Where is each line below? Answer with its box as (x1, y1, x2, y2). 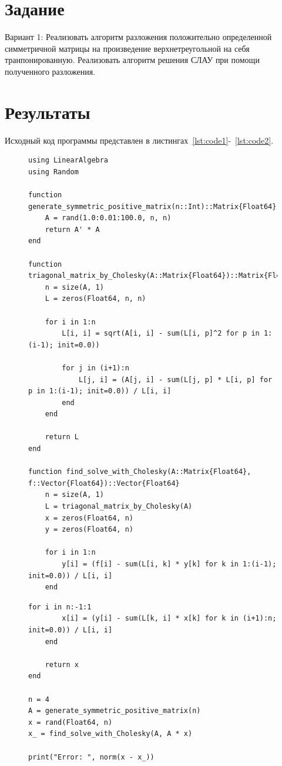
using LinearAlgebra (28, 156, 109, 165)
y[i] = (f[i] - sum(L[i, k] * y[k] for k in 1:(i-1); (62, 560, 277, 568)
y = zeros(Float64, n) (45, 525, 133, 534)
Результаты (5, 100, 90, 124)
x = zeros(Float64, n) (45, 513, 133, 522)
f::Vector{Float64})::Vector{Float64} (28, 479, 180, 488)
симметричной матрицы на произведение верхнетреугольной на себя (5, 42, 250, 54)
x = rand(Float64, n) (28, 718, 113, 727)
